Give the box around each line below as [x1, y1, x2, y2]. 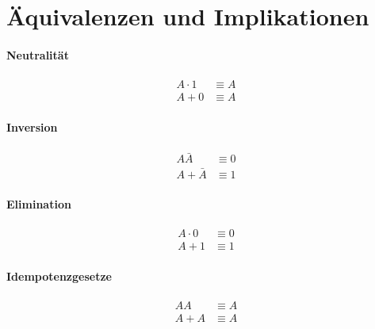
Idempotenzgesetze [6, 267, 112, 284]
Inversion [6, 118, 58, 135]
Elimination [6, 196, 71, 212]
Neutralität [6, 46, 69, 63]
